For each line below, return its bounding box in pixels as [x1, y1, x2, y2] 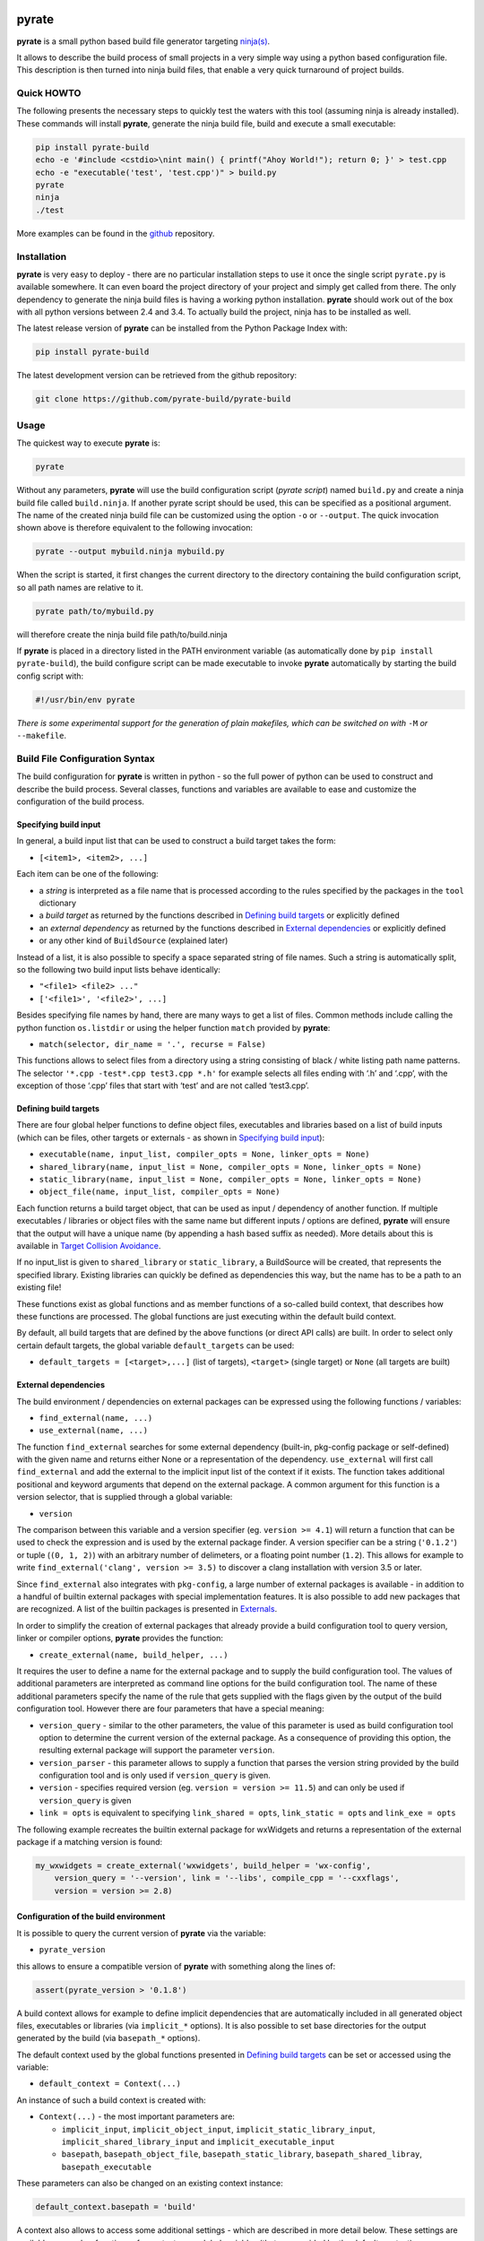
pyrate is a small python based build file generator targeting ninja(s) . [16, 36, 271, 47]
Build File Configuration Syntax [16, 752, 156, 765]
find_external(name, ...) [39, 1413, 153, 1423]
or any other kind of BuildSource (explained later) [39, 935, 229, 946]
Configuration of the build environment [16, 1911, 166, 1922]
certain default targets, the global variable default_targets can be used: [16, 1340, 295, 1351]
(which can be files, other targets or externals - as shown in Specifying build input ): [16, 1132, 325, 1143]
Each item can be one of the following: [16, 869, 159, 879]
